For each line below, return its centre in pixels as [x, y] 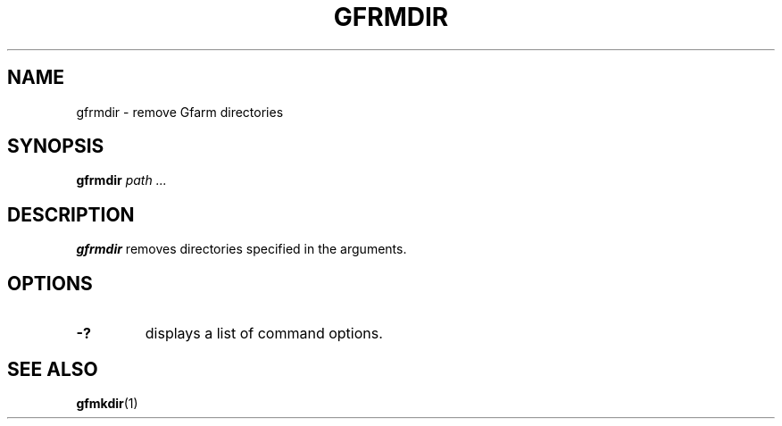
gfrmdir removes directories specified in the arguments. [241, 249]
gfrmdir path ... [121, 180]
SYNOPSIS [56, 146]
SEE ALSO [53, 369]
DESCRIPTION [71, 214]
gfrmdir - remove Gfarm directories [180, 112]
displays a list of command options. [264, 334]
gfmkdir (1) [107, 403]
